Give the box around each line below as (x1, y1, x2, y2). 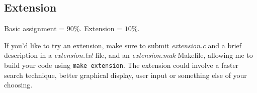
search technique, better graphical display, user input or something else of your (4, 69, 247, 80)
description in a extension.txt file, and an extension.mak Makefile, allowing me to (4, 50, 253, 60)
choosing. (4, 79, 33, 90)
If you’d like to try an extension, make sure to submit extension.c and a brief (4, 40, 242, 50)
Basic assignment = (4, 23, 65, 34)
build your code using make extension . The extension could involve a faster (4, 59, 239, 70)
